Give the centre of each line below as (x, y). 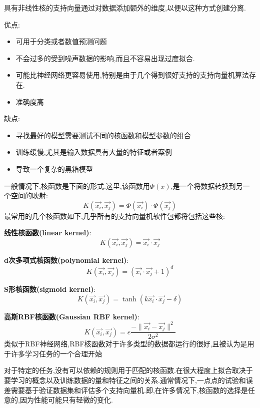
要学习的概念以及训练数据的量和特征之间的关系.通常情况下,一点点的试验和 (125, 380)
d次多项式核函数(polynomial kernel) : (66, 260)
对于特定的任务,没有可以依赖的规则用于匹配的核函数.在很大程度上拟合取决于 (128, 370)
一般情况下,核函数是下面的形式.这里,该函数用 (77, 185)
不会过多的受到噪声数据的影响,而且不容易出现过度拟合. (105, 58)
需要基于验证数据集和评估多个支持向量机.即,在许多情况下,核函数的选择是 (129, 390)
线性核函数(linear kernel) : (48, 233)
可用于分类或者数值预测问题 (61, 41)
